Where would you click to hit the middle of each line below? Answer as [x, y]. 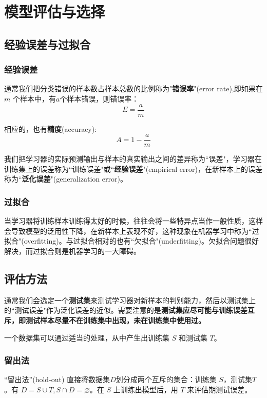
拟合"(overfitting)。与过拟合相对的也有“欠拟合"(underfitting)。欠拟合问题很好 [131, 241]
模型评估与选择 [55, 12]
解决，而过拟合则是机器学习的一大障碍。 [72, 251]
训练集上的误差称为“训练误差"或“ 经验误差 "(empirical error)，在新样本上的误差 [133, 168]
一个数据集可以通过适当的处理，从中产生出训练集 [87, 337]
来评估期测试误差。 [220, 390]
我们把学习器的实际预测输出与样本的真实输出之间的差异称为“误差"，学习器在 [133, 159]
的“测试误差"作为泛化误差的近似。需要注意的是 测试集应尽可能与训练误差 [126, 310]
